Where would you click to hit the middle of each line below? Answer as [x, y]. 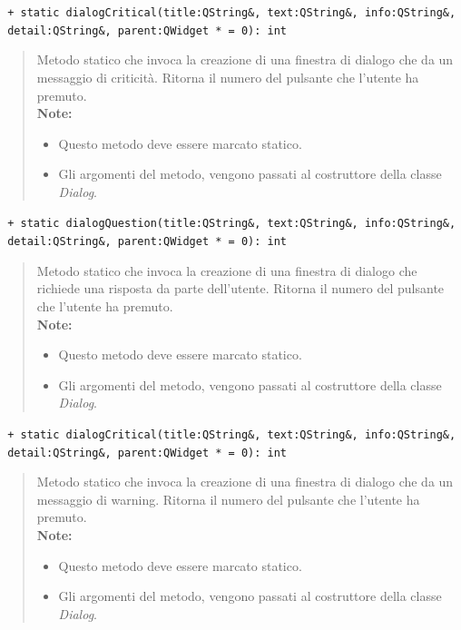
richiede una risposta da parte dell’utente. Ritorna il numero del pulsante [240, 288]
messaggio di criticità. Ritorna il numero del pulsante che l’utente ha [228, 77]
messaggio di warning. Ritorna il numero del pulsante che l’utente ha [228, 499]
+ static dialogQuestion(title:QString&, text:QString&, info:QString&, [232, 224]
